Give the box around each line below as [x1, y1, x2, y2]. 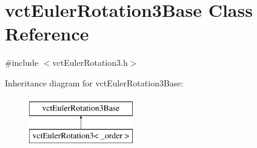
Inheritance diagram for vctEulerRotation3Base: [5, 76, 184, 89]
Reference [5, 21, 89, 46]
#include [5, 56, 39, 69]
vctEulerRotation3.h [52, 56, 128, 69]
